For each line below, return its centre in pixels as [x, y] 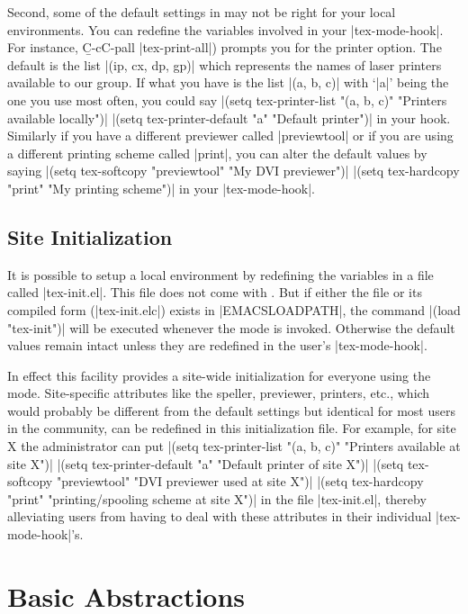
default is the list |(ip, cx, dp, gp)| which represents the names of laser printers [225, 64]
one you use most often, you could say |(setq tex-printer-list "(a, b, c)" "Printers [227, 99]
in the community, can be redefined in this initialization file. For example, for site [232, 428]
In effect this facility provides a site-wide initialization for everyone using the [219, 375]
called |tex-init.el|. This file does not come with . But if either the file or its [215, 292]
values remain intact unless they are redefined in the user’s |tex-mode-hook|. [217, 345]
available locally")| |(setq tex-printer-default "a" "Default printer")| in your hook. [229, 117]
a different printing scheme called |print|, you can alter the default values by [217, 153]
